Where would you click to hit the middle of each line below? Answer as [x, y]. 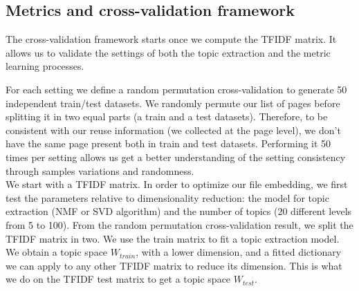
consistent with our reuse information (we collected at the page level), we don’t [173, 130]
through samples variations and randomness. [100, 170]
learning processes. [45, 66]
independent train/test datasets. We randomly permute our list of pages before [173, 103]
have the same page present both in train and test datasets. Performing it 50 [168, 143]
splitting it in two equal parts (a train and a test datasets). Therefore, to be [167, 116]
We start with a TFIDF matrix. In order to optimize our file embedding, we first [177, 184]
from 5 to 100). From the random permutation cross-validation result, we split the [179, 224]
